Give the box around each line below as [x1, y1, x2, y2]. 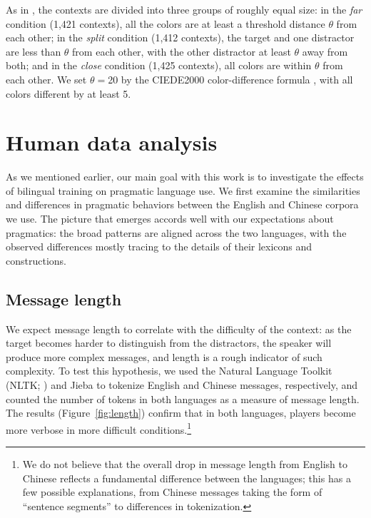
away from [302, 44, 348, 59]
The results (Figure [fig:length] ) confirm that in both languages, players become [6, 405, 356, 420]
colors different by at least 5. [6, 86, 131, 101]
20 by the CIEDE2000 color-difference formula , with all [108, 71, 353, 86]
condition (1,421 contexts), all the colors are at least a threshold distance [6, 16, 325, 31]
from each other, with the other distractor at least [72, 44, 291, 59]
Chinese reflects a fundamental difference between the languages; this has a [22, 470, 351, 485]
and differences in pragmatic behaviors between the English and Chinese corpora [6, 197, 359, 212]
